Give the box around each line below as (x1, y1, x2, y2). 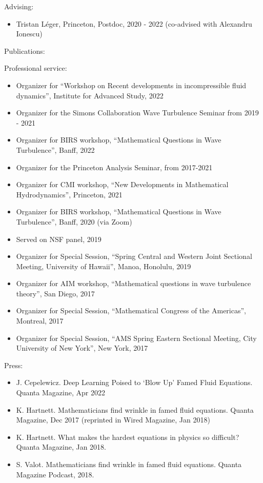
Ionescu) (16, 28, 43, 39)
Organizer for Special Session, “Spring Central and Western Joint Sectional (16, 251, 252, 261)
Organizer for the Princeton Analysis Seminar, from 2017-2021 (16, 162, 213, 172)
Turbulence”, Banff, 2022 (16, 144, 95, 155)
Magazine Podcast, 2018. (16, 469, 94, 479)
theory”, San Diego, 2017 (16, 288, 95, 298)
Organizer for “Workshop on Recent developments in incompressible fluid (16, 79, 247, 90)
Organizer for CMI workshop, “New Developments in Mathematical (16, 179, 229, 190)
